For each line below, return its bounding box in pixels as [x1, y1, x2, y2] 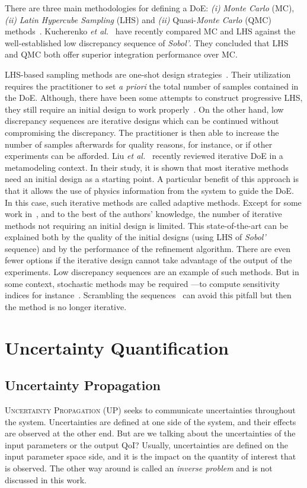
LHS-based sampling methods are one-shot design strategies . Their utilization [5, 68, 291, 80]
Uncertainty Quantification [5, 335, 229, 359]
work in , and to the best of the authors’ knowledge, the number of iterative [5, 208, 282, 220]
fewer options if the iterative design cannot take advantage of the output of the [5, 254, 292, 266]
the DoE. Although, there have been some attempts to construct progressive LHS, [5, 91, 303, 104]
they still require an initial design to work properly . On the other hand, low [5, 103, 284, 115]
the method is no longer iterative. [5, 300, 127, 312]
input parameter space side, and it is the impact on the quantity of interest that [5, 450, 296, 463]
